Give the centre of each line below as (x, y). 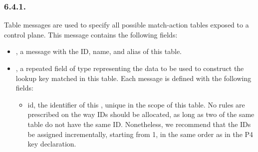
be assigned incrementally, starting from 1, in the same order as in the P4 (140, 134)
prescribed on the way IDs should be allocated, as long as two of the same (141, 114)
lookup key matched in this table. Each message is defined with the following (133, 78)
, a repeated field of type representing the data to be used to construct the (130, 68)
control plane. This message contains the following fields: (91, 34)
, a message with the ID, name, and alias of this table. (99, 51)
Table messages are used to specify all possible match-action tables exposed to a (127, 25)
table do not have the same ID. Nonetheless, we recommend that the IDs (139, 124)
